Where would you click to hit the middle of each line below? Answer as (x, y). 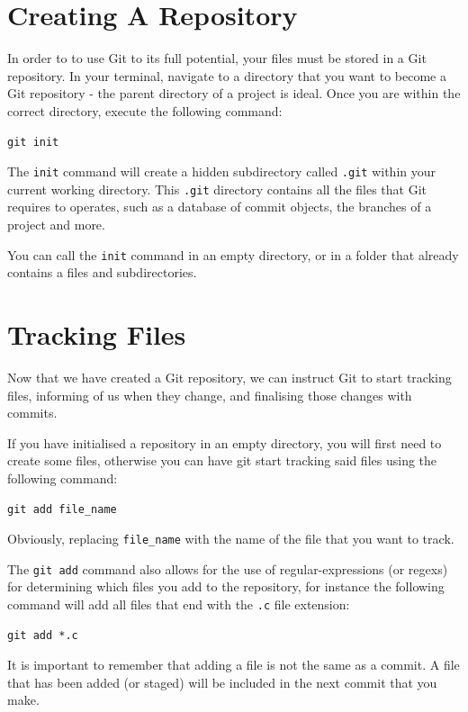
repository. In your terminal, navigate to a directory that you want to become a (227, 75)
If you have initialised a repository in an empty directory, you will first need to (225, 442)
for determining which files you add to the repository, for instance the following (226, 586)
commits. (32, 413)
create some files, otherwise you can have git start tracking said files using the (222, 460)
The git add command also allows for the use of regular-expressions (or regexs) (228, 568)
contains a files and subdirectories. (102, 272)
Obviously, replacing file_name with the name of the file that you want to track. (231, 539)
